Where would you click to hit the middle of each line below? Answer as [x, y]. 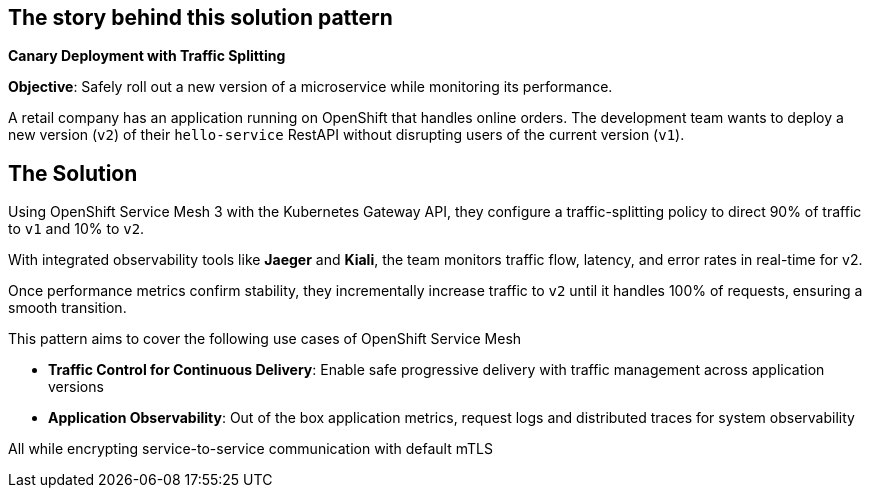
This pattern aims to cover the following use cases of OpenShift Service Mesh [265, 339]
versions [76, 387]
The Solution [73, 173]
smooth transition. [67, 308]
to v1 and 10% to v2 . [76, 229]
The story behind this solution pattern [200, 17]
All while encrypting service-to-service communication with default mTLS [250, 449]
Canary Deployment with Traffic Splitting [147, 56]
